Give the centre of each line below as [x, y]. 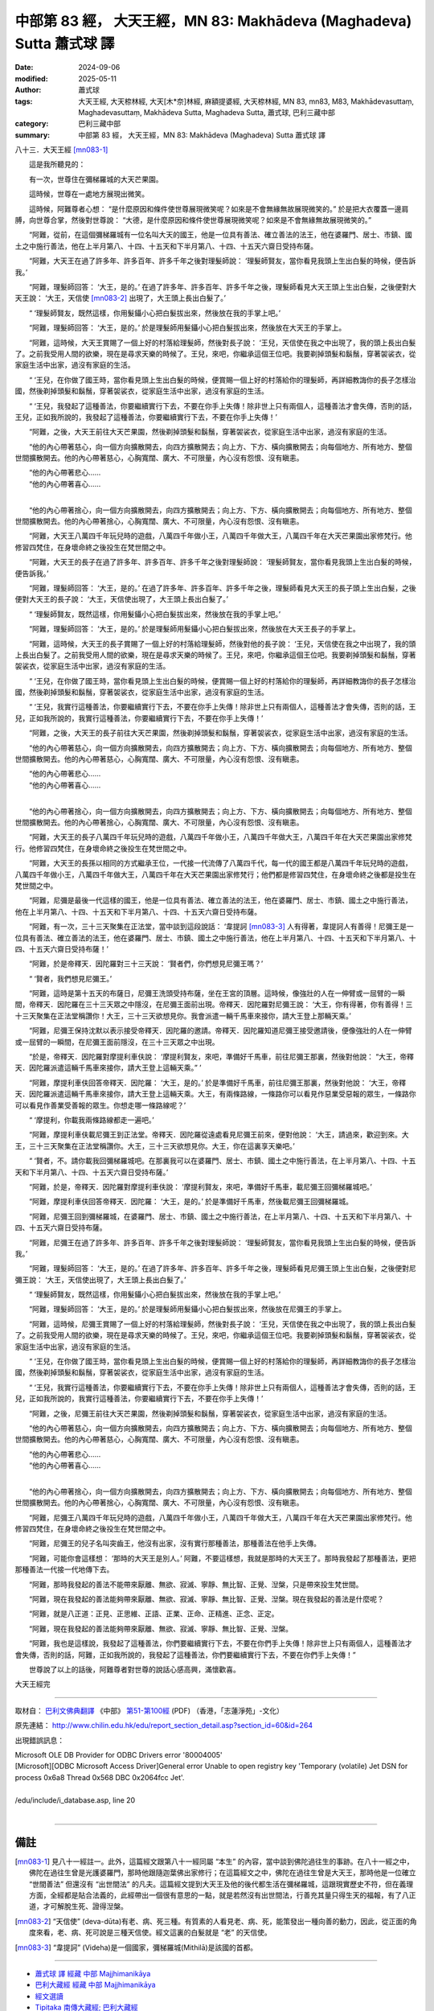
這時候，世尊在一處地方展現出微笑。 [88, 194]
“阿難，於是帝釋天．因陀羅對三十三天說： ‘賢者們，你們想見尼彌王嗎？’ [146, 964]
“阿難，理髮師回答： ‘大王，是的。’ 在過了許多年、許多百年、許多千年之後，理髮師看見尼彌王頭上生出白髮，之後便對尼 [223, 1269]
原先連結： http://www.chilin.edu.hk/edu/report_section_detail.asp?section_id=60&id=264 [164, 1725]
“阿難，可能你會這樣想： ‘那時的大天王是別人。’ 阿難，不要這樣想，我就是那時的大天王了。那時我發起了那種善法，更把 [223, 1558]
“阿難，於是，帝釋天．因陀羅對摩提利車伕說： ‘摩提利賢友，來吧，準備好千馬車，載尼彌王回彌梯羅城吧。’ [201, 1186]
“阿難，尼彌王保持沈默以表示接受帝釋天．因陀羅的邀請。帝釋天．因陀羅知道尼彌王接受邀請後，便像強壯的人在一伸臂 [221, 1030]
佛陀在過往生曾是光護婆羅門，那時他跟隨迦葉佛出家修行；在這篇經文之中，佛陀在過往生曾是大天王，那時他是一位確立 [223, 1873]
